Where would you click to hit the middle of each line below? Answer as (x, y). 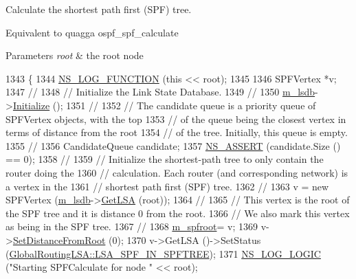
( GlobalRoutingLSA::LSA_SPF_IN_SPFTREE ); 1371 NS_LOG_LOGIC (163, 253)
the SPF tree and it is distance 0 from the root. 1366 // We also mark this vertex (178, 213)
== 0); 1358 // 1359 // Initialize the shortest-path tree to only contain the (165, 159)
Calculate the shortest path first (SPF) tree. (99, 9)
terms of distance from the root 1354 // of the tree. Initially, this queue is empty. (177, 132)
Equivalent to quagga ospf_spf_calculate (92, 32)
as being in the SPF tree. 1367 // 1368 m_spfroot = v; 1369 (132, 226)
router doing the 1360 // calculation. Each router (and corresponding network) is (177, 172)
